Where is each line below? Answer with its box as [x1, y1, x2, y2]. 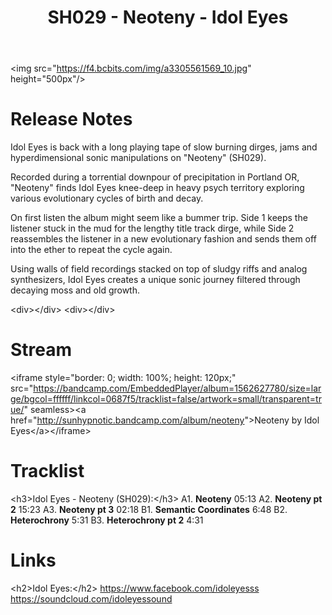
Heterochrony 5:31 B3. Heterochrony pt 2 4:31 [10, 514, 204, 526]
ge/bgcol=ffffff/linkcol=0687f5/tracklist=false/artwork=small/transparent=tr [10, 393, 322, 405]
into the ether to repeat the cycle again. [10, 244, 173, 256]
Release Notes [10, 108, 133, 131]
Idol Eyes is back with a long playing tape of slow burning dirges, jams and [10, 141, 318, 153]
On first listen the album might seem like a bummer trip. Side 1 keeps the [10, 212, 308, 224]
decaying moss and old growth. [10, 284, 141, 296]
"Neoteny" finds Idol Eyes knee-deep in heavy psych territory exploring [10, 182, 305, 194]
